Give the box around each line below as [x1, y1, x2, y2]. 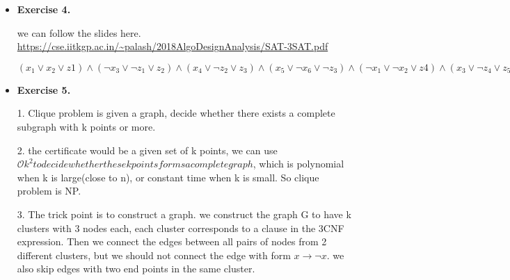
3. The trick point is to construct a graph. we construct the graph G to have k [17, 206, 351, 221]
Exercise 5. [17, 82, 71, 97]
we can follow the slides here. [17, 25, 141, 40]
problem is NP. [17, 183, 81, 198]
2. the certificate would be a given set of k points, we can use [17, 142, 278, 157]
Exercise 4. [17, 2, 71, 16]
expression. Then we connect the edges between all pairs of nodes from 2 [17, 234, 327, 249]
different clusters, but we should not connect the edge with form [17, 247, 291, 262]
